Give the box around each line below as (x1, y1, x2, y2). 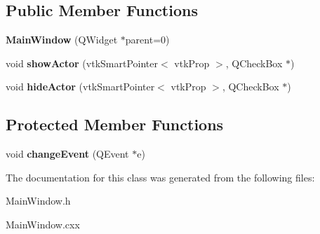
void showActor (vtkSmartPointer (6, 55, 158, 70)
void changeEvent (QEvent (6, 146, 129, 161)
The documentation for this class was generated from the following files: (6, 170, 315, 184)
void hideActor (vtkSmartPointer (6, 79, 155, 94)
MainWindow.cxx (6, 216, 80, 231)
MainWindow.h (6, 193, 71, 208)
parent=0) (125, 32, 170, 47)
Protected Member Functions (6, 113, 224, 135)
